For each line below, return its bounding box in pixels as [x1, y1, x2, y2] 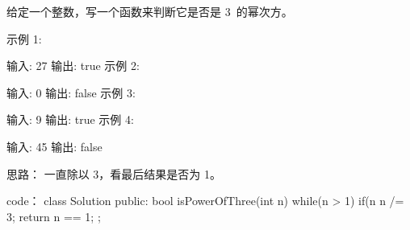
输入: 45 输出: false [6, 138, 102, 154]
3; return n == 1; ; [6, 207, 101, 224]
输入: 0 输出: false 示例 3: [6, 84, 136, 101]
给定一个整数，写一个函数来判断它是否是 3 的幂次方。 [6, 3, 293, 19]
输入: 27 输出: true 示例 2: [6, 57, 140, 74]
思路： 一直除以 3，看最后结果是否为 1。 [6, 165, 221, 182]
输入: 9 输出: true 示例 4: [6, 111, 134, 128]
